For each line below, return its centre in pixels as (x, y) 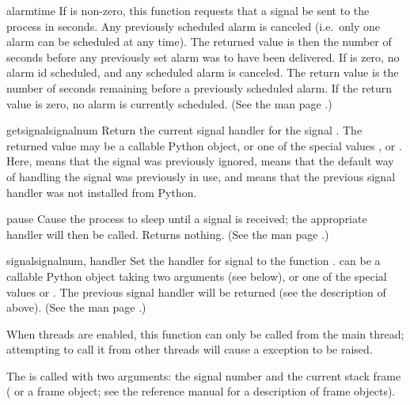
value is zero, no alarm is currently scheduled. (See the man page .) (169, 103)
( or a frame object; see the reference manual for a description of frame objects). (201, 391)
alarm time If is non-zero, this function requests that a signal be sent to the (188, 10)
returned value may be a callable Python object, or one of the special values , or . (204, 145)
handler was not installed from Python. (102, 192)
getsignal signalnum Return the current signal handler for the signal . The (184, 130)
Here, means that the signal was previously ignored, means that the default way (200, 161)
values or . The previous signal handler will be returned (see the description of (196, 291)
